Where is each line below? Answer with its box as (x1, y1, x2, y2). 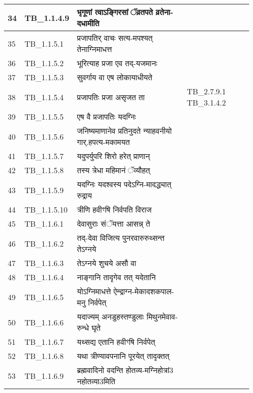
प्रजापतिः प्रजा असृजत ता (77, 91, 145, 103)
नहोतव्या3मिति (77, 375, 116, 387)
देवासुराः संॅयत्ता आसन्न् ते (77, 218, 150, 229)
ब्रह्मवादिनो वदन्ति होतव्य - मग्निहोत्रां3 (77, 364, 174, 375)
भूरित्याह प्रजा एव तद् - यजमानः (77, 57, 158, 69)
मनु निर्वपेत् (77, 297, 107, 308)
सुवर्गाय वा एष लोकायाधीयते (77, 71, 153, 83)
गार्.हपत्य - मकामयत (77, 136, 130, 147)
